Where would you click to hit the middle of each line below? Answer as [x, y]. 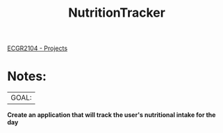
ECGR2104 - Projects [38, 48]
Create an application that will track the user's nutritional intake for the [111, 115]
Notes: [27, 76]
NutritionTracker [117, 13]
